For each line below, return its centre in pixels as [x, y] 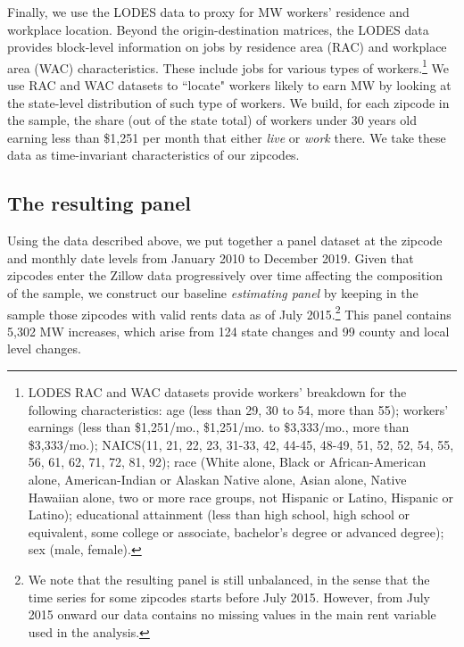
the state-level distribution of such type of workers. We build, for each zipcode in [228, 102]
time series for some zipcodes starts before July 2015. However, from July [229, 597]
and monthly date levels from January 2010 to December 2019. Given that [211, 257]
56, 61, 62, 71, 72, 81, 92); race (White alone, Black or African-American [227, 462]
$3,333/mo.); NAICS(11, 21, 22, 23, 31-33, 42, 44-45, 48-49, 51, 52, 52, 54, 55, [241, 444]
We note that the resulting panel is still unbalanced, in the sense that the [229, 579]
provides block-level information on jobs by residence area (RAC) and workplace [227, 47]
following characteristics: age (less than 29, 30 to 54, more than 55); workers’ [238, 409]
